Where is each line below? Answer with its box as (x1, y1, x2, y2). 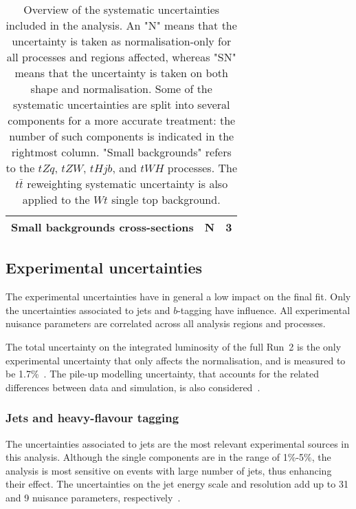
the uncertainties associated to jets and (5, 302, 170, 317)
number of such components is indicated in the (9, 128, 234, 144)
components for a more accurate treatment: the (8, 112, 236, 128)
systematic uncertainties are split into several (12, 96, 230, 112)
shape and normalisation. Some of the (30, 81, 212, 96)
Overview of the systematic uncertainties (23, 1, 220, 17)
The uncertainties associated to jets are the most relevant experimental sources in (5, 436, 349, 450)
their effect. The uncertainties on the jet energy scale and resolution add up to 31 (5, 477, 348, 491)
